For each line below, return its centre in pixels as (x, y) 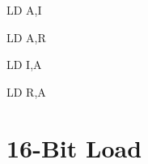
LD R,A (26, 91)
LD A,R (26, 37)
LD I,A (24, 65)
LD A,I (24, 10)
